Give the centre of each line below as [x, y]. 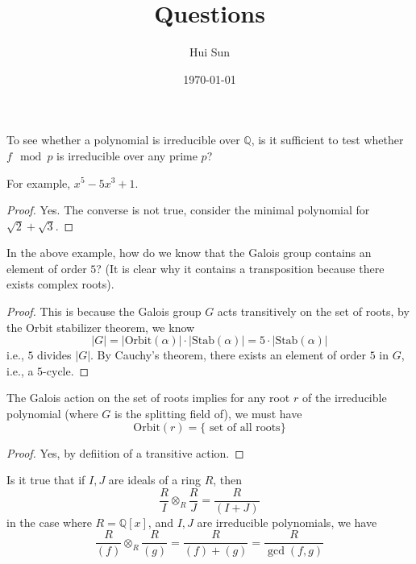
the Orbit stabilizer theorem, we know [101, 327]
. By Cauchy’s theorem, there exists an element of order [229, 355]
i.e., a [20, 370]
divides [54, 355]
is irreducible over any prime [127, 155]
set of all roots [245, 427]
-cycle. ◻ [66, 370]
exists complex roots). [60, 284]
